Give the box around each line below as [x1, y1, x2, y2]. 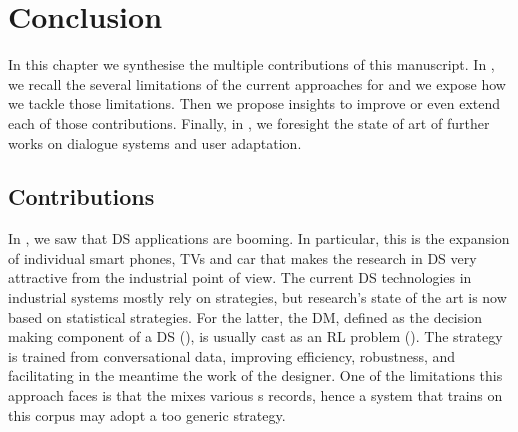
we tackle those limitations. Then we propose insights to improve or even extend [8, 93, 500, 114]
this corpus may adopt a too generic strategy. [8, 404, 286, 425]
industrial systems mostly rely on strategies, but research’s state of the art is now [8, 287, 507, 308]
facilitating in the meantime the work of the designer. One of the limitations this [8, 365, 503, 386]
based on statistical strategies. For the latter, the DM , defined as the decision [8, 306, 482, 327]
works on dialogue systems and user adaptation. [8, 132, 302, 153]
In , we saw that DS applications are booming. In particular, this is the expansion [8, 228, 510, 249]
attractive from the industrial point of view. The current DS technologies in [8, 267, 472, 288]
